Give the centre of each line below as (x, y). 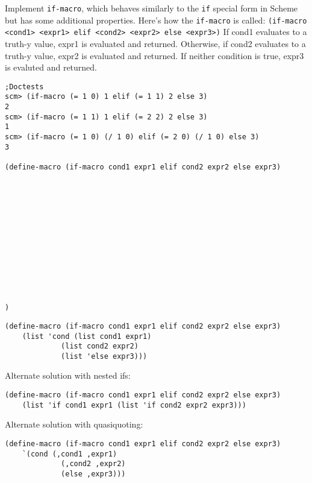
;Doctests (24, 87)
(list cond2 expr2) (100, 346)
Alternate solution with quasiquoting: (74, 424)
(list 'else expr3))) (104, 356)
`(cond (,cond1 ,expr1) (70, 454)
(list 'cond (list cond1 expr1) (87, 336)
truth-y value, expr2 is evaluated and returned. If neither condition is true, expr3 (154, 55)
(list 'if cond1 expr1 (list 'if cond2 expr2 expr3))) (134, 405)
